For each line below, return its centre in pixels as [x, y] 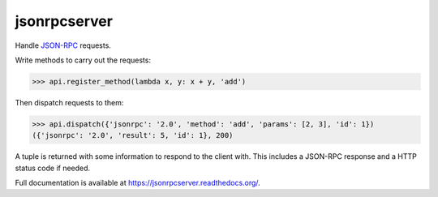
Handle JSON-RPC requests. [63, 45]
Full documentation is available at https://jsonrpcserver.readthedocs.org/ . [138, 183]
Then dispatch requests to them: [69, 102]
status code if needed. [53, 168]
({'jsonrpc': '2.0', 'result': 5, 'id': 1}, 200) [133, 135]
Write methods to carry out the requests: [83, 60]
